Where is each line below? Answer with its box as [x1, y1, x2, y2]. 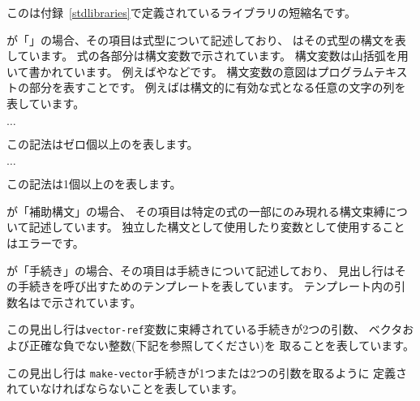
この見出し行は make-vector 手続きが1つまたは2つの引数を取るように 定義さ [6, 364, 408, 381]
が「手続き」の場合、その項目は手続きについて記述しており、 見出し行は [6, 261, 395, 278]
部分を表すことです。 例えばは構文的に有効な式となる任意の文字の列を [28, 79, 406, 96]
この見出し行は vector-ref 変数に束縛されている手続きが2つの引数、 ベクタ [6, 321, 403, 338]
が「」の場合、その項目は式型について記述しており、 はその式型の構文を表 [6, 31, 406, 48]
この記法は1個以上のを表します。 [6, 175, 182, 192]
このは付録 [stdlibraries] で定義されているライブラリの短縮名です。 [6, 4, 356, 20]
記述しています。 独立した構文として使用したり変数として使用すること [28, 218, 405, 235]
